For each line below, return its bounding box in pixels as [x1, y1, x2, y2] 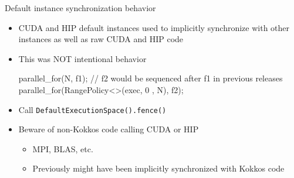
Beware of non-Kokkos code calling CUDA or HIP [18, 123, 199, 135]
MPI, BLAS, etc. [32, 142, 93, 155]
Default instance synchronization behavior [5, 2, 156, 13]
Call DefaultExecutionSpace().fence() [18, 103, 167, 115]
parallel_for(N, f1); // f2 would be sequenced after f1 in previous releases [18, 72, 283, 84]
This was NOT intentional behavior [18, 52, 147, 64]
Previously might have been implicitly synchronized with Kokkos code [32, 162, 285, 174]
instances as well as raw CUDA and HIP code [18, 33, 184, 45]
